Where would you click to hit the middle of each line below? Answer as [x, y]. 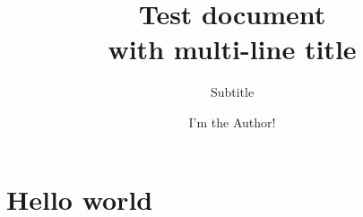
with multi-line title [232, 49]
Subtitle [232, 92]
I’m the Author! [232, 122]
